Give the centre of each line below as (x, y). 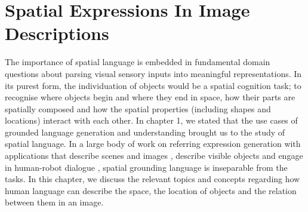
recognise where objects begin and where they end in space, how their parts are (150, 97)
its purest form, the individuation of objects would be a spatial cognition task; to (153, 85)
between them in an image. (54, 202)
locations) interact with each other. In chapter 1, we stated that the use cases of (151, 120)
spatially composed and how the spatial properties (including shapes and (138, 108)
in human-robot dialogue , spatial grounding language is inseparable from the (146, 167)
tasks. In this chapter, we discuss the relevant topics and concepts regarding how (153, 179)
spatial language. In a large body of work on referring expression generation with (153, 144)
